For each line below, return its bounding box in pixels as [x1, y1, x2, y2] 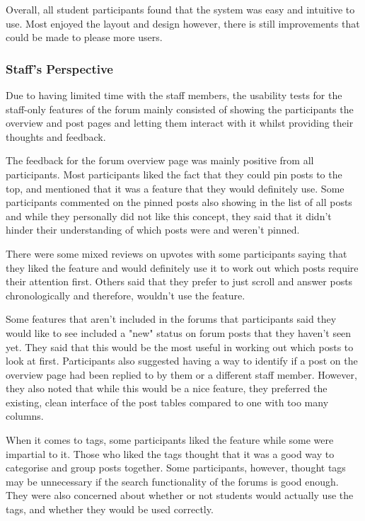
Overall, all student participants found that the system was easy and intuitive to [6, 2, 355, 16]
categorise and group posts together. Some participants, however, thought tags [6, 460, 346, 475]
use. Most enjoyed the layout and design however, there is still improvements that [6, 16, 360, 30]
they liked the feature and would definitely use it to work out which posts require [6, 260, 359, 275]
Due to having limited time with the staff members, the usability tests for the [6, 88, 342, 102]
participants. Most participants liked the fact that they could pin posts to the [6, 166, 342, 181]
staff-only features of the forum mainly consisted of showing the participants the [6, 101, 354, 116]
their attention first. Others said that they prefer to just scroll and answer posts [6, 274, 353, 289]
